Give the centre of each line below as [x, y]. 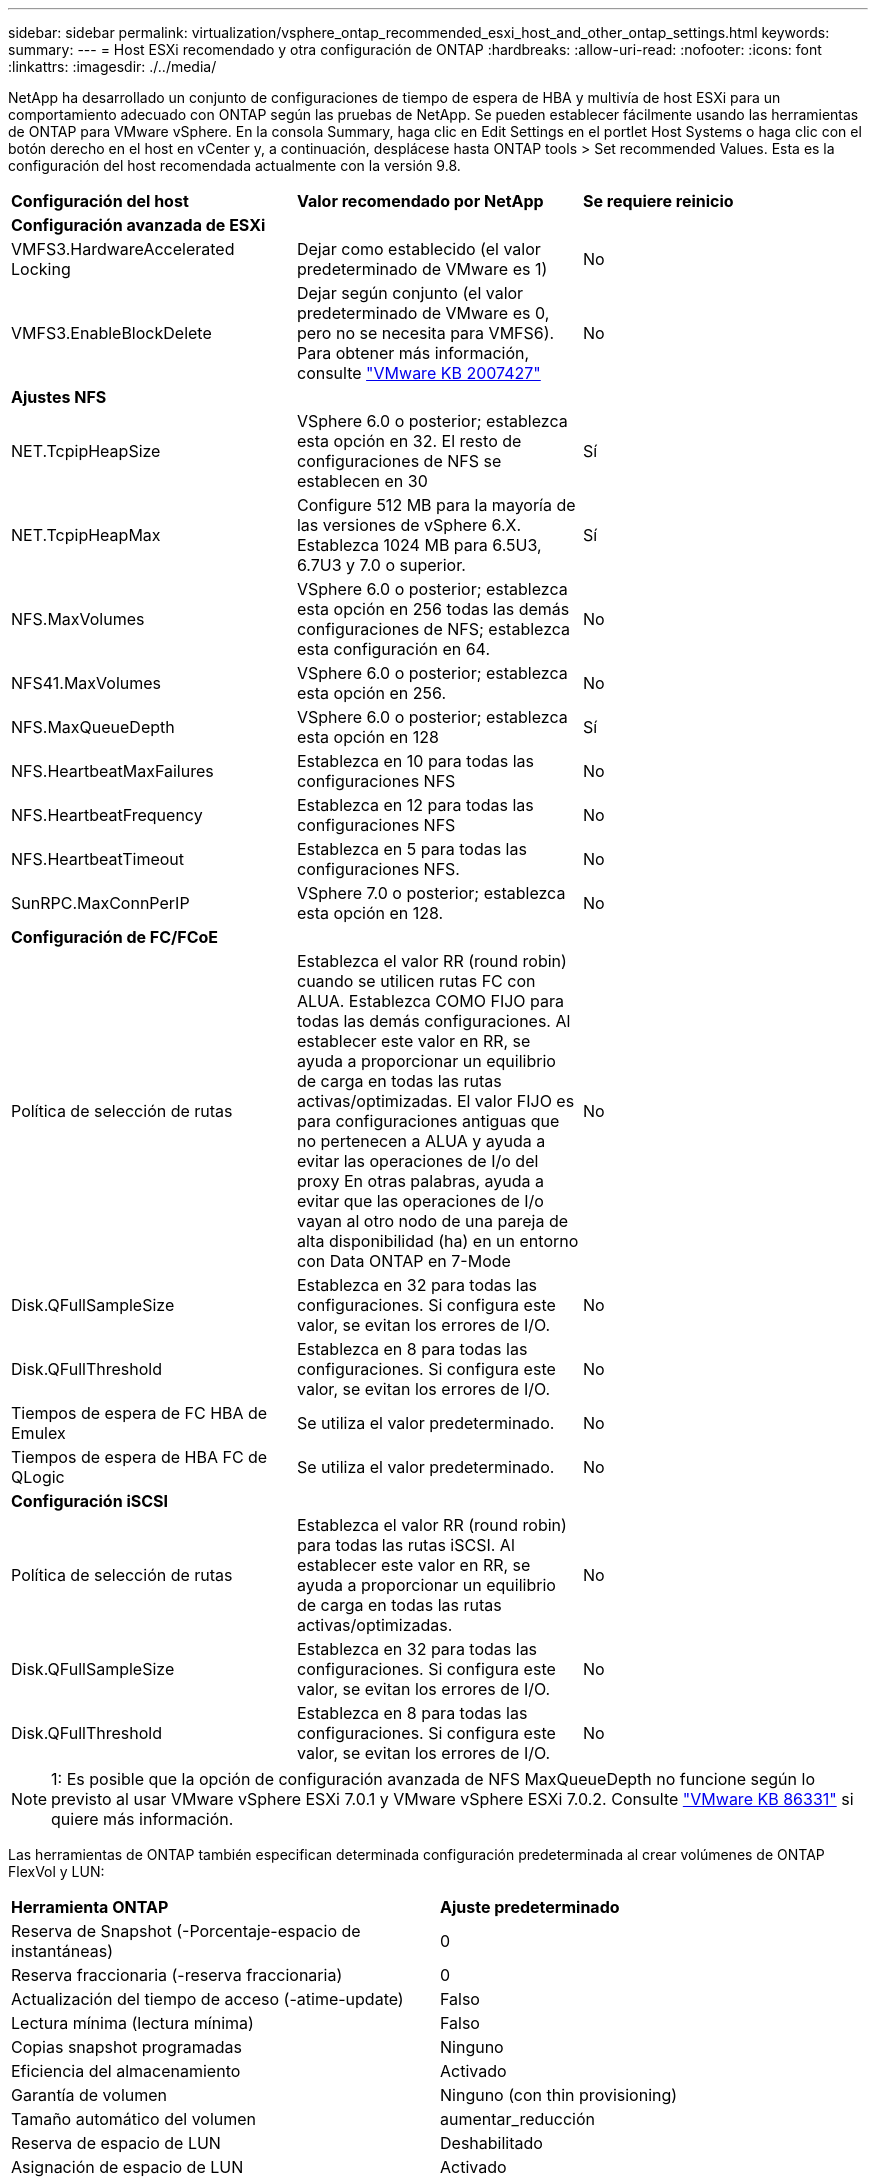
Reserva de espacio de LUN [116, 2143]
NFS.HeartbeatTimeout [98, 859]
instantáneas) [62, 1951]
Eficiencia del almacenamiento [126, 2071]
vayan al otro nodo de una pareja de [432, 1221]
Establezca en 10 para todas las [415, 761]
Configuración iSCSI [90, 1501]
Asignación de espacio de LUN [127, 2167]
